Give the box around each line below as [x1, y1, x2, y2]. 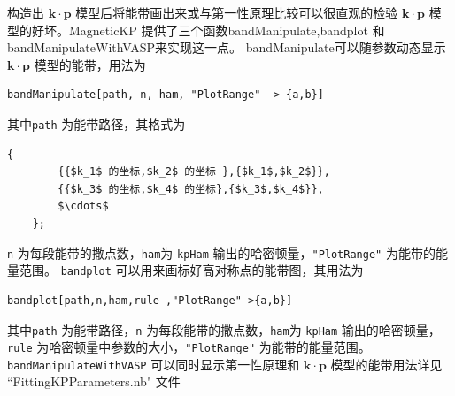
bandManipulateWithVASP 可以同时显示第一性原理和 [7, 354, 300, 373]
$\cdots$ [58, 200, 109, 213]
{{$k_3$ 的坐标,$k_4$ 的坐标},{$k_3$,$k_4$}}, [58, 182, 324, 195]
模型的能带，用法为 [34, 55, 146, 73]
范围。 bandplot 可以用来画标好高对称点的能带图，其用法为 [19, 261, 364, 279]
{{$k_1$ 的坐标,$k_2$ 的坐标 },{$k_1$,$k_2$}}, [58, 165, 330, 179]
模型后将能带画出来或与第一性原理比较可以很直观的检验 [75, 4, 398, 21]
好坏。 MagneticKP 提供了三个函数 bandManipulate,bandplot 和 [31, 20, 385, 39]
